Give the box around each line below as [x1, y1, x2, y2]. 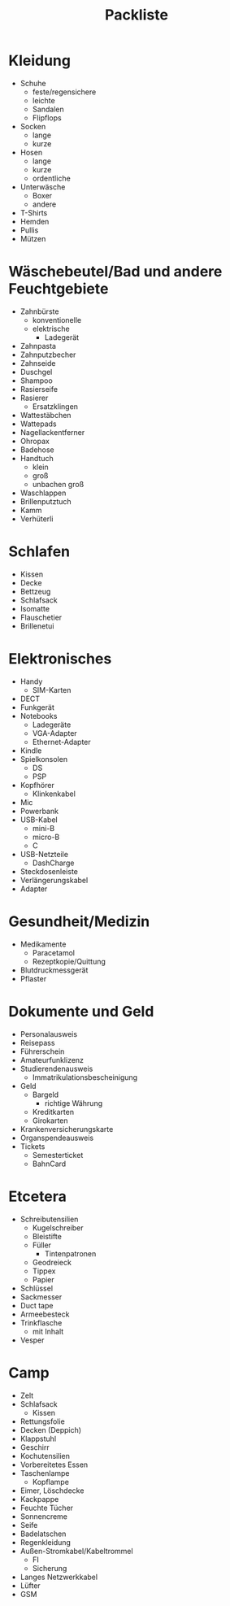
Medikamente [20, 939, 67, 949]
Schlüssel [20, 1283, 54, 1293]
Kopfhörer [20, 780, 54, 790]
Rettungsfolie [20, 1417, 65, 1426]
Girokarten [32, 1116, 68, 1125]
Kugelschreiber [32, 1222, 84, 1233]
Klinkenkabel [32, 789, 76, 799]
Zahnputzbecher [20, 350, 76, 359]
